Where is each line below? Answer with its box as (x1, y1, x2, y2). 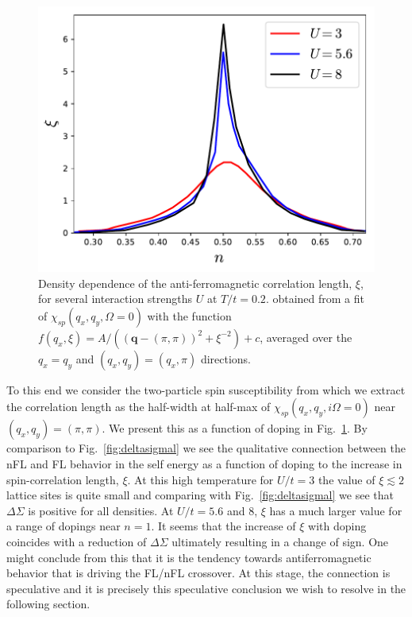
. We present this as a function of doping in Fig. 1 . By (102, 420, 368, 437)
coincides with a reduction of (6, 533, 147, 549)
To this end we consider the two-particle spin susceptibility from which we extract (6, 381, 406, 398)
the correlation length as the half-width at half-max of (6, 398, 271, 415)
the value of (318, 471, 375, 487)
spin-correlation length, (6, 471, 119, 487)
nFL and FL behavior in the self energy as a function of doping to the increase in (6, 456, 402, 472)
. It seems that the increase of (151, 518, 296, 534)
